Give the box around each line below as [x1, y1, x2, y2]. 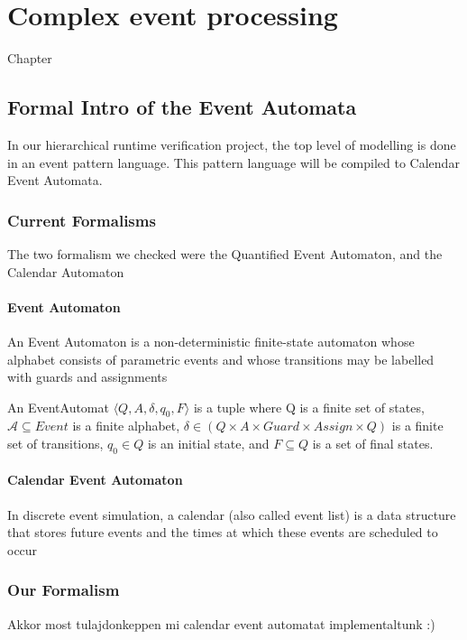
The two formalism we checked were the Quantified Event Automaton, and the [7, 244, 443, 263]
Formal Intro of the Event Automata [7, 93, 357, 121]
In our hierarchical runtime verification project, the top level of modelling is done [7, 134, 456, 153]
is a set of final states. [312, 434, 434, 453]
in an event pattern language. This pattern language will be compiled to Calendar [7, 153, 460, 172]
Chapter [7, 49, 52, 68]
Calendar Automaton [7, 262, 124, 281]
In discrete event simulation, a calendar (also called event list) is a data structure [7, 505, 456, 524]
